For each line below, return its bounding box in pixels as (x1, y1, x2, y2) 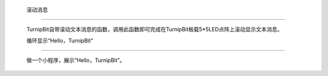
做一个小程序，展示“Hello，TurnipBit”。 (26, 57, 126, 64)
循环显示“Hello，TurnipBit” (26, 37, 94, 44)
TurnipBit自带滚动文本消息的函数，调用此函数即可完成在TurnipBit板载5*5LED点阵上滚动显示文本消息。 (26, 26, 283, 33)
